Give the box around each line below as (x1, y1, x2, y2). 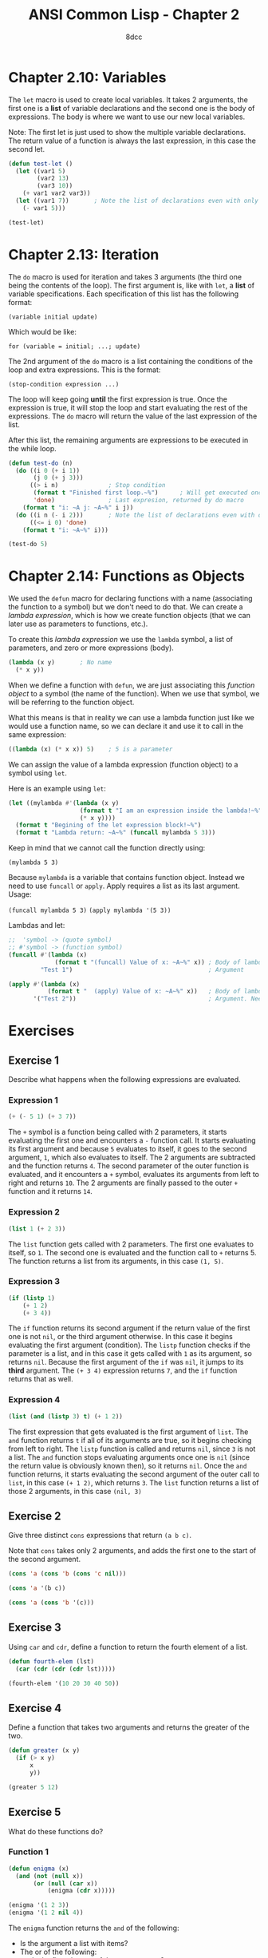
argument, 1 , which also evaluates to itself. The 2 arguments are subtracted (8, 1152, 256, 1163)
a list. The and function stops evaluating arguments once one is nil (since (8, 1452, 250, 1462)
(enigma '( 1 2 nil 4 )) (8, 1908, 84, 1917)
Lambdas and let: (8, 921, 65, 930)
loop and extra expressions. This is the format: (8, 365, 161, 375)
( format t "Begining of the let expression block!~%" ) (15, 821, 202, 830)
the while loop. (8, 443, 57, 453)
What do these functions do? (8, 1826, 104, 1836)
